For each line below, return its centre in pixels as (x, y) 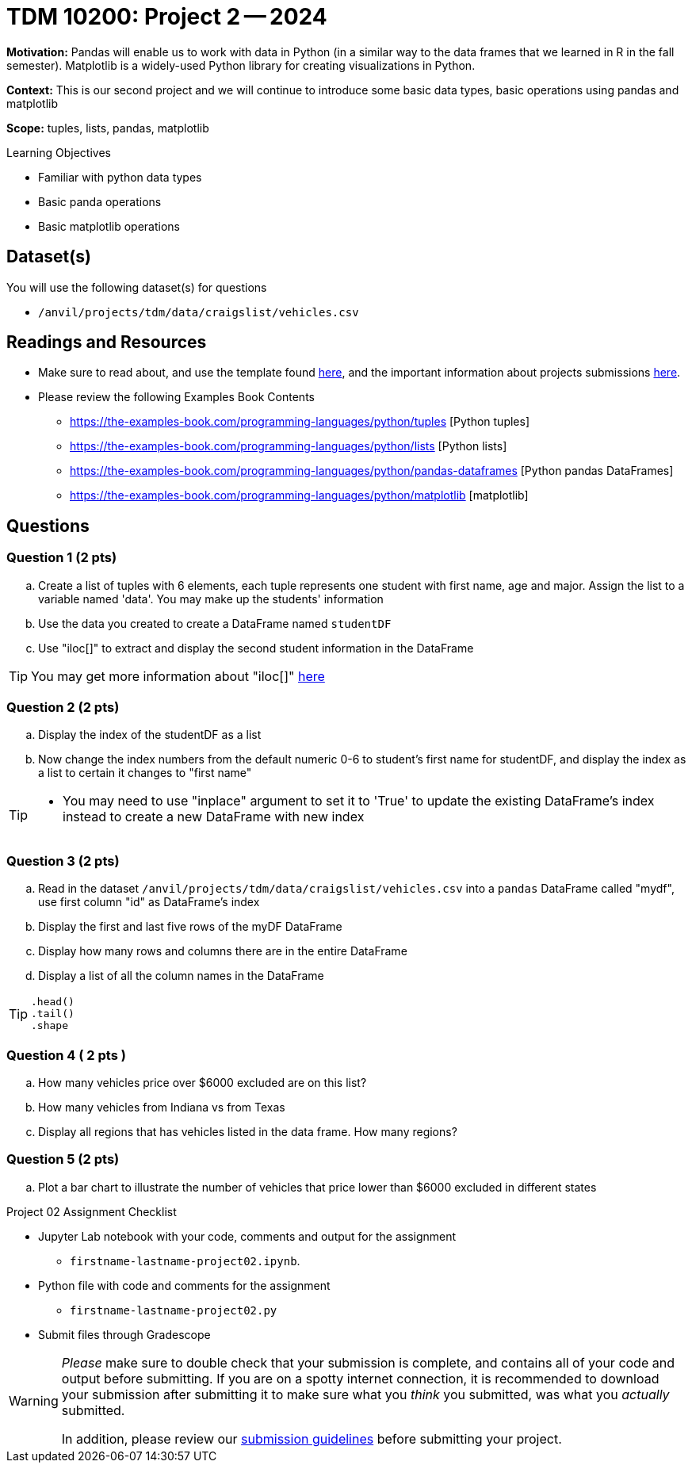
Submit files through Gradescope (124, 1334)
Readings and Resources (107, 342)
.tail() (53, 1014)
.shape (50, 1026)
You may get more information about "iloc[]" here (178, 676)
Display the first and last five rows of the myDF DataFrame (190, 927)
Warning (34, 1400)
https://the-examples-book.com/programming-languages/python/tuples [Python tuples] (300, 422)
